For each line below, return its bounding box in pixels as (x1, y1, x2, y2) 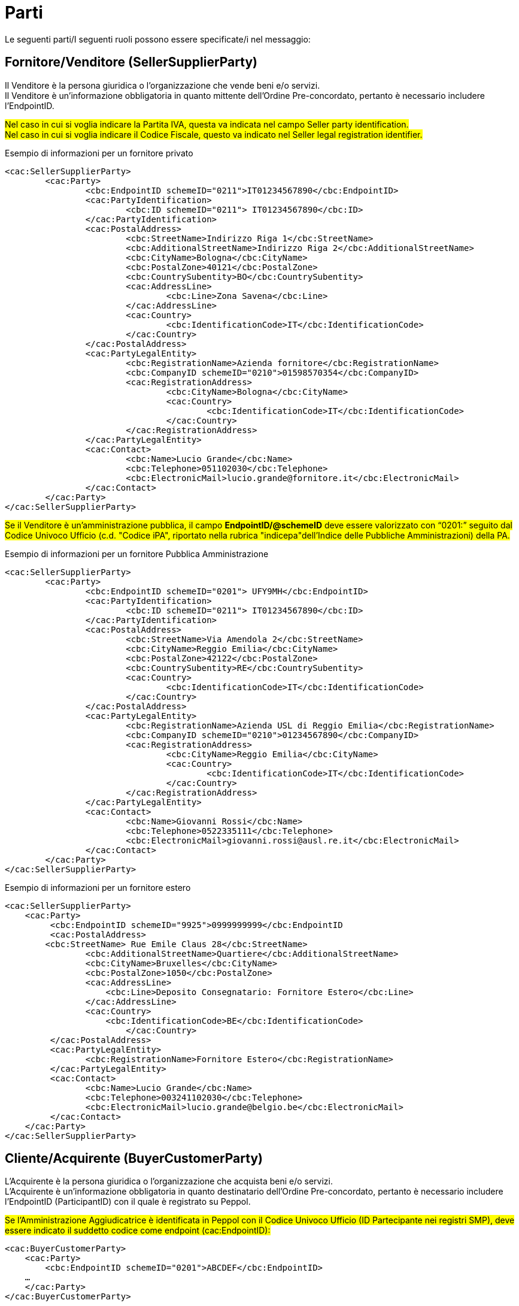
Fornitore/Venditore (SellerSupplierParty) (5, 55, 257, 70)
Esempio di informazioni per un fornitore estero (5, 882, 191, 893)
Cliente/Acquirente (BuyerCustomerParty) (5, 1151, 263, 1166)
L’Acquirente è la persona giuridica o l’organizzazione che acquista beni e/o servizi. (5, 1176, 333, 1187)
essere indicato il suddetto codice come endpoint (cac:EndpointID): (5, 1225, 271, 1236)
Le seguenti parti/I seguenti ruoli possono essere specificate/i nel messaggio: (5, 34, 311, 44)
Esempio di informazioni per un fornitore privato (5, 147, 193, 158)
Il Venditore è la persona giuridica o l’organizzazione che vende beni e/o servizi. (5, 80, 320, 90)
